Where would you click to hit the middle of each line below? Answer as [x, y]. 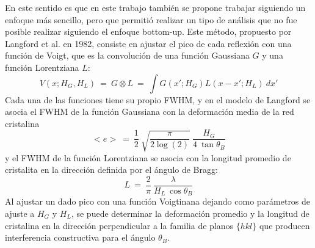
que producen [284, 225]
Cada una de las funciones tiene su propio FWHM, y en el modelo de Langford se [158, 99]
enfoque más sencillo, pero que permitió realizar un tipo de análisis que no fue [151, 19]
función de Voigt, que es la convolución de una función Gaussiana [127, 55]
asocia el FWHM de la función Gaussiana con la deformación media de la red [150, 111]
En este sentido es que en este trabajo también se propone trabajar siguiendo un [155, 7]
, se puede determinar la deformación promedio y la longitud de [190, 213]
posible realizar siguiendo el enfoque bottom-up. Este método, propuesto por [148, 31]
